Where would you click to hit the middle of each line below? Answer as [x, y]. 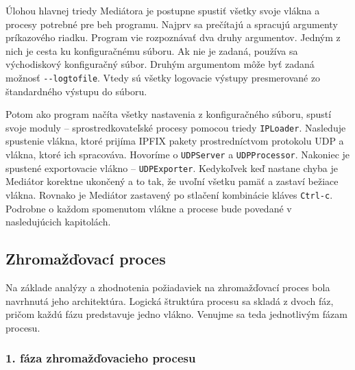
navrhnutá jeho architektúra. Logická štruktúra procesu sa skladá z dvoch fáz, [170, 300]
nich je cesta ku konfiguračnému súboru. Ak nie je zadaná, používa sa [152, 50]
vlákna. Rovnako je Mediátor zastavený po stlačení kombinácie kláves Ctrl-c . [169, 194]
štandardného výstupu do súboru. [76, 91]
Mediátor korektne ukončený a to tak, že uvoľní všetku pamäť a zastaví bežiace [172, 181]
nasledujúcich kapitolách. [58, 222]
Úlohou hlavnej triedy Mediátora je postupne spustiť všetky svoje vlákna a [163, 10]
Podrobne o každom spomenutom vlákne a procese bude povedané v [149, 208]
